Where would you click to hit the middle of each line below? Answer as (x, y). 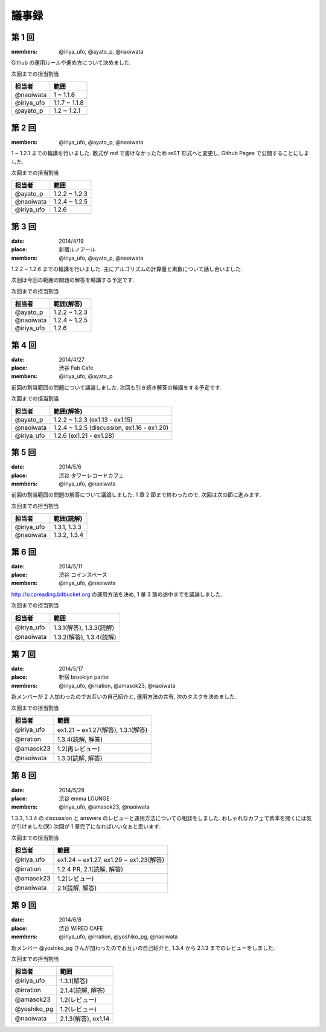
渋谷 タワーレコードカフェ (91, 475)
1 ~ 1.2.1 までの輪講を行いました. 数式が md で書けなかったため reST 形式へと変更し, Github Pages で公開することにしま (160, 153)
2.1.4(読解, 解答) (83, 990)
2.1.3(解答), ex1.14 (85, 1019)
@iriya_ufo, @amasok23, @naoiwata (104, 807)
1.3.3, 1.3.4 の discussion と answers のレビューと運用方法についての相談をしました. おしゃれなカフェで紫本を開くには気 (161, 818)
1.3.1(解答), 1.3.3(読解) (84, 627)
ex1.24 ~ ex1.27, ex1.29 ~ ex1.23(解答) (111, 859)
